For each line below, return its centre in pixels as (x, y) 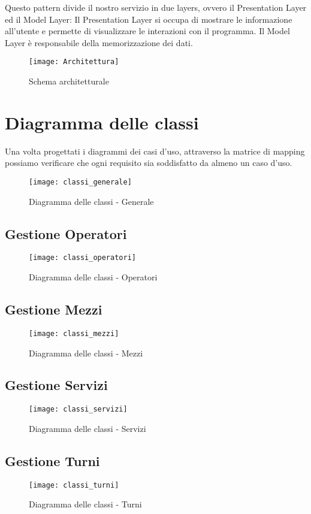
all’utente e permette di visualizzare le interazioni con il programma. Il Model (147, 31)
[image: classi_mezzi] (74, 333)
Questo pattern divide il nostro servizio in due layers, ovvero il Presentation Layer (156, 7)
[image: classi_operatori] (82, 258)
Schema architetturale (69, 81)
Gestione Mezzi (54, 309)
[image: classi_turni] (74, 485)
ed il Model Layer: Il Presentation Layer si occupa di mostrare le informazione (149, 19)
